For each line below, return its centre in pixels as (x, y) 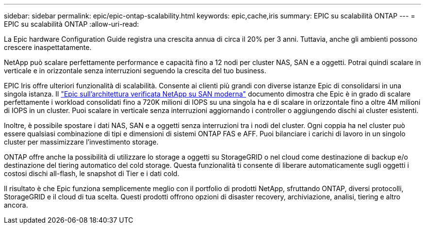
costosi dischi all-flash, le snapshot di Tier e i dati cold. (92, 173)
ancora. (16, 205)
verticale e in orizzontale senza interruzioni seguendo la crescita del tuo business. (135, 71)
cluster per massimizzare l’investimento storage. (81, 142)
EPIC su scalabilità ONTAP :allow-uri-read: (72, 24)
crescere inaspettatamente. (48, 47)
